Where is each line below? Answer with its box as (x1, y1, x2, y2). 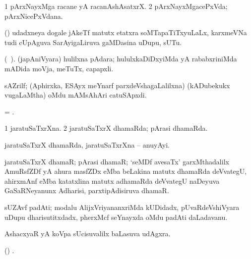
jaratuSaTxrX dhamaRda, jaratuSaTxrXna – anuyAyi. (4, 139, 170, 150)
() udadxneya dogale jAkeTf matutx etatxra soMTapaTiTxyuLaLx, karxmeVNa (4, 27, 247, 38)
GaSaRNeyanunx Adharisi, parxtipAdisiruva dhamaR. (4, 185, 169, 196)
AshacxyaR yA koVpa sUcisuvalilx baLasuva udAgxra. (4, 228, 171, 239)
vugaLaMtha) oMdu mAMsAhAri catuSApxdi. (4, 90, 147, 100)
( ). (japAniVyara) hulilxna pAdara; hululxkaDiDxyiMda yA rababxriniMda (4, 53, 237, 64)
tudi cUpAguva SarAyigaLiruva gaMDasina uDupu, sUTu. (4, 37, 182, 47)
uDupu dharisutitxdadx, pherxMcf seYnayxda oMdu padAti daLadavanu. (4, 211, 228, 222)
